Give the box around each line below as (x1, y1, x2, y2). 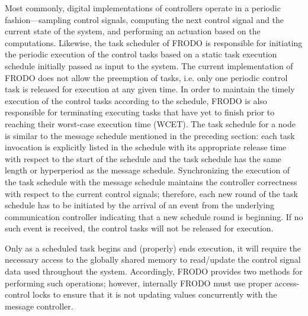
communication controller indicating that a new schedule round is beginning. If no (5, 210, 303, 223)
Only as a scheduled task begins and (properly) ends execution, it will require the (5, 241, 301, 254)
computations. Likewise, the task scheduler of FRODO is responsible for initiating (5, 36, 303, 49)
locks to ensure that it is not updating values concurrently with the (33, 288, 277, 301)
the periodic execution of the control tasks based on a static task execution (5, 48, 277, 60)
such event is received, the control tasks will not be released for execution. (5, 222, 274, 234)
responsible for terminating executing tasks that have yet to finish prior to (5, 106, 275, 118)
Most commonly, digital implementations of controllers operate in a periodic (5, 2, 281, 14)
